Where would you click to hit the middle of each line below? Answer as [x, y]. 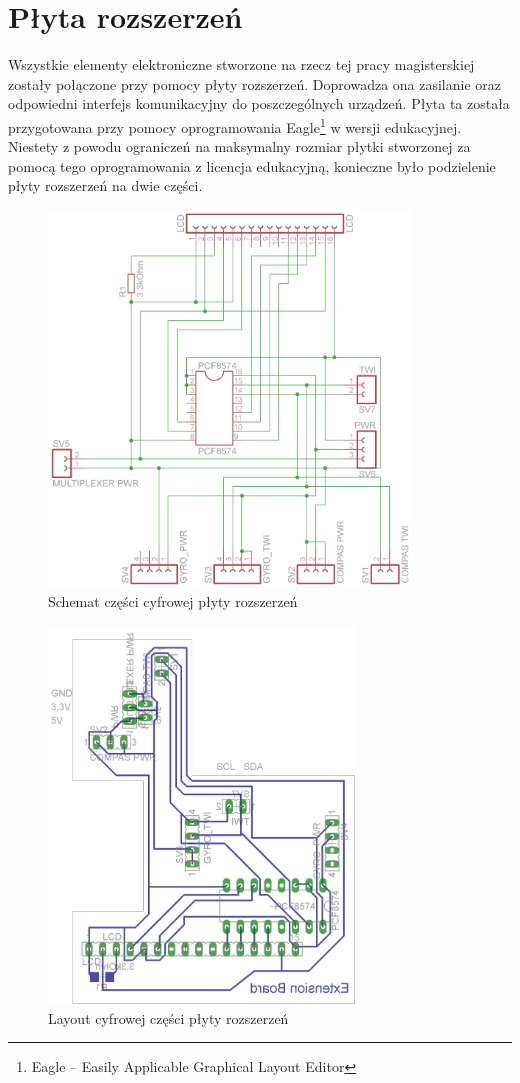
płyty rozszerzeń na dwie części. [105, 185]
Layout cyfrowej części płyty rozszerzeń [168, 1017]
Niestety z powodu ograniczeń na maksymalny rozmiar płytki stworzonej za [239, 146]
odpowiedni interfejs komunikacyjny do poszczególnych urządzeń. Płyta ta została [259, 103]
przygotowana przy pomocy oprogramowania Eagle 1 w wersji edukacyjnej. [235, 125]
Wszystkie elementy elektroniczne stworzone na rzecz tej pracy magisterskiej [241, 64]
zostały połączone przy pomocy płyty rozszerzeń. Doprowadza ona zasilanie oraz [255, 83]
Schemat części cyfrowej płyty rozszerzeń [173, 601]
